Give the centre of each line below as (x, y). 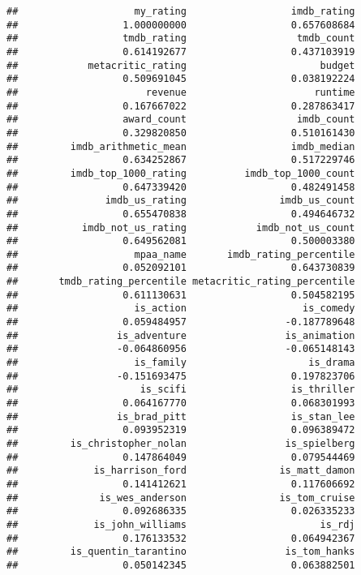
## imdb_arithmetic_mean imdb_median (181, 146)
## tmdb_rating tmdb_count (181, 39)
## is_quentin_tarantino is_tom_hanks (181, 552)
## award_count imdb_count (181, 120)
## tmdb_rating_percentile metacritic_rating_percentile (181, 282)
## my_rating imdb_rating (181, 11)
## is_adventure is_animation (181, 335)
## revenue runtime (181, 92)
